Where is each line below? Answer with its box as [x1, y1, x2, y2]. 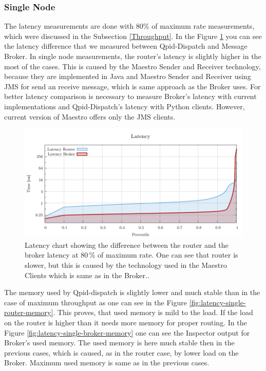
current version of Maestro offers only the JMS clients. [4, 111, 176, 122]
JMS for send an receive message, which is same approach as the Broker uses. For [4, 81, 261, 91]
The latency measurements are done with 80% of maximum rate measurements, [4, 21, 255, 31]
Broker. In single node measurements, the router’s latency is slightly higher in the [4, 51, 261, 61]
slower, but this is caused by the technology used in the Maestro [25, 259, 227, 270]
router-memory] [4, 307, 53, 318]
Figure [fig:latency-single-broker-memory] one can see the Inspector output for [4, 327, 250, 338]
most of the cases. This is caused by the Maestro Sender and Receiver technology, [4, 61, 261, 71]
